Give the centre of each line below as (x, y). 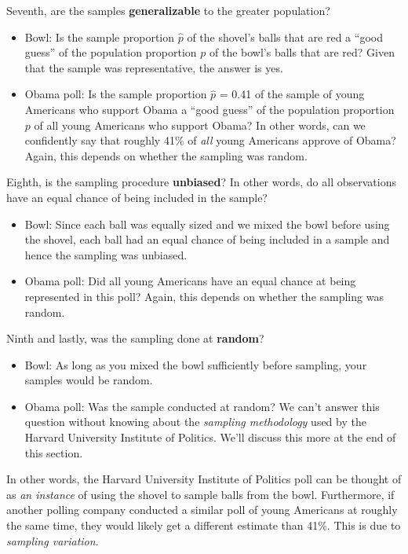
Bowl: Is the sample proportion (100, 37)
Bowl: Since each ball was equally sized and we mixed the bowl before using (207, 224)
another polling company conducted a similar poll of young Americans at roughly (202, 510)
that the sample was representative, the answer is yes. (154, 67)
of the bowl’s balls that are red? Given (302, 52)
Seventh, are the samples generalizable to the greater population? (168, 10)
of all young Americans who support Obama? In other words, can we (200, 125)
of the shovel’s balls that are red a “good (285, 37)
